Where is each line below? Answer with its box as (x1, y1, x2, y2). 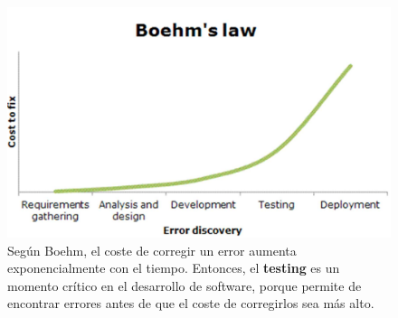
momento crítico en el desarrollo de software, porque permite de (7, 276, 362, 295)
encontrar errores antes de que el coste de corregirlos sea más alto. (7, 294, 374, 313)
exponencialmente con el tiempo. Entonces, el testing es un (7, 258, 340, 277)
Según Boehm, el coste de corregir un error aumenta (7, 240, 297, 259)
